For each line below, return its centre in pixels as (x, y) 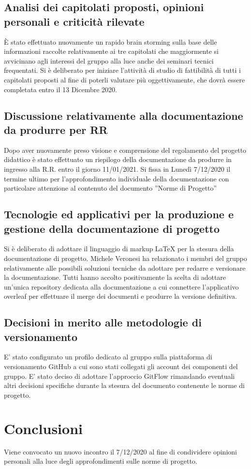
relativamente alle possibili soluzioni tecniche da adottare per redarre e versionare (125, 267)
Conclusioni (43, 428)
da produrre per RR (56, 129)
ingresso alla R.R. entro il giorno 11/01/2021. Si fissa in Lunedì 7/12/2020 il (117, 169)
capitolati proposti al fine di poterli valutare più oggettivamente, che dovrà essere (125, 79)
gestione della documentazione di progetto (112, 228)
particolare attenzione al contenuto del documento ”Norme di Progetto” (111, 188)
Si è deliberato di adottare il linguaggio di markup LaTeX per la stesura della (119, 249)
